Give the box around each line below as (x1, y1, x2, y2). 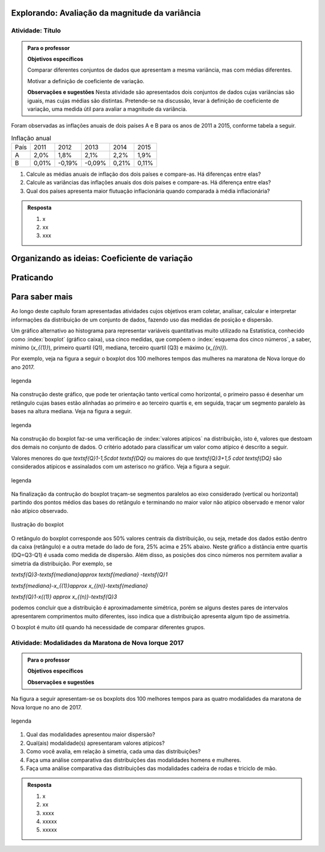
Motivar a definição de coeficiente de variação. (27, 77, 144, 84)
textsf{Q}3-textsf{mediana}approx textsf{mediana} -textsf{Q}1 (11, 571, 168, 578)
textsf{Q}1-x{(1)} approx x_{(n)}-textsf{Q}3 (11, 593, 117, 600)
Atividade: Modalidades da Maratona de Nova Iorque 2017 (11, 638, 184, 647)
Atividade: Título (11, 26, 61, 35)
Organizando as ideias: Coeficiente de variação (11, 253, 193, 264)
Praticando (11, 273, 54, 283)
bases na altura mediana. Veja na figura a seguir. (11, 408, 132, 415)
